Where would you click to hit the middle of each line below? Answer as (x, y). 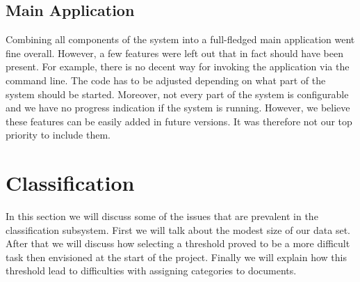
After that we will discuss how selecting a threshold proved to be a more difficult (178, 243)
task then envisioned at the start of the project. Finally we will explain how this (176, 257)
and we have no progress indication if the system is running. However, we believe (178, 108)
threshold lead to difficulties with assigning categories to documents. (151, 271)
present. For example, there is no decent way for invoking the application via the (178, 66)
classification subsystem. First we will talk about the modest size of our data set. (178, 229)
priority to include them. (58, 135)
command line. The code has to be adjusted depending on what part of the (166, 80)
